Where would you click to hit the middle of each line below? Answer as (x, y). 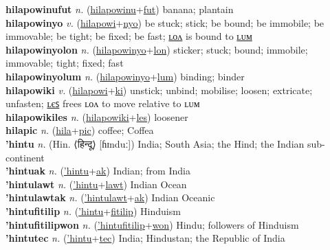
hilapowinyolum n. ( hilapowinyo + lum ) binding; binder (125, 76)
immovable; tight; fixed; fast (65, 63)
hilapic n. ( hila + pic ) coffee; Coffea (80, 130)
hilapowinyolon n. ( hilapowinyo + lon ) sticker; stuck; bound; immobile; (157, 49)
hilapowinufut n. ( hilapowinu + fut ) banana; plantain (120, 9)
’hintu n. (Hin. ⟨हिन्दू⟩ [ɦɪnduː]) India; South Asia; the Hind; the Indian (155, 143)
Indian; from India (152, 171)
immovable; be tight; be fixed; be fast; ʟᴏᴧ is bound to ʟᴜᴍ (129, 36)
